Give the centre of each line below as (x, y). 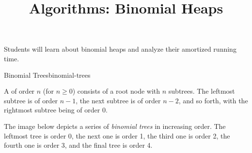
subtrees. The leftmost (202, 91)
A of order (19, 91)
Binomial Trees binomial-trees (47, 75)
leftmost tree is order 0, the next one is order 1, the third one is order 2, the (117, 135)
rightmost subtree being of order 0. (56, 110)
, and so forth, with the (213, 100)
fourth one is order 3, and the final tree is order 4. (78, 145)
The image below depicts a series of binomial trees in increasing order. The (115, 126)
